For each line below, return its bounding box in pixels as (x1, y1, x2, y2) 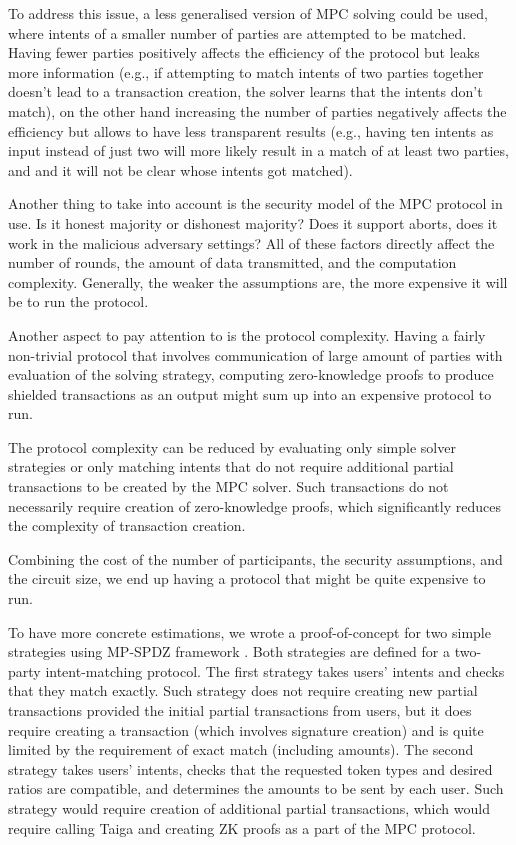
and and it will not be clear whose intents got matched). (8, 159, 353, 180)
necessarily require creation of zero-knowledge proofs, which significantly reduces (8, 495, 501, 516)
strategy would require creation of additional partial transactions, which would (8, 797, 490, 818)
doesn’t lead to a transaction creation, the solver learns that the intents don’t (8, 81, 483, 102)
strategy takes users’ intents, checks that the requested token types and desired (8, 758, 493, 779)
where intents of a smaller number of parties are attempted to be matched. (8, 22, 467, 43)
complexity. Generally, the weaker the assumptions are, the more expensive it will (8, 271, 508, 292)
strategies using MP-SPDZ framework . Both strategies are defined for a (8, 641, 451, 662)
